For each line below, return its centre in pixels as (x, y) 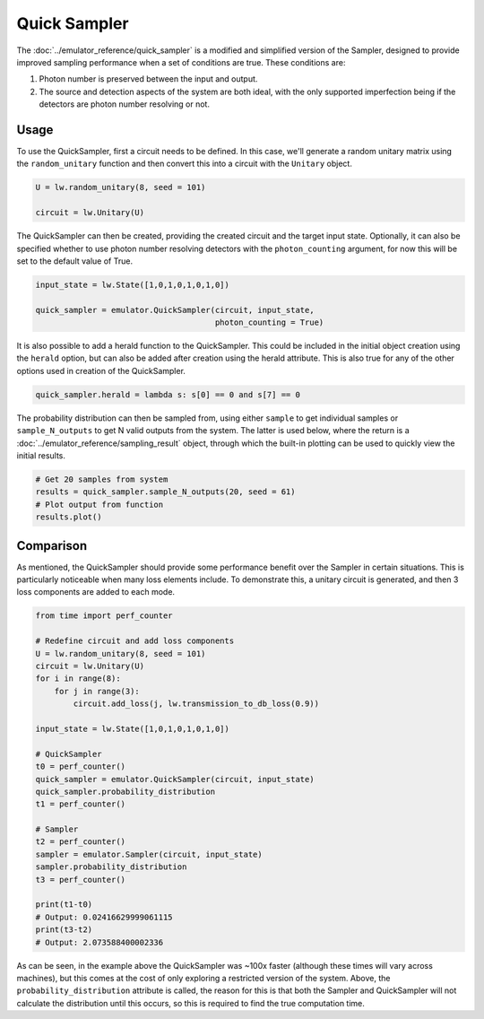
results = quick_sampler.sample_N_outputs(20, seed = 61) (165, 492)
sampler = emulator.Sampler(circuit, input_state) (149, 854)
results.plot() (69, 517)
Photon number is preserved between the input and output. (148, 79)
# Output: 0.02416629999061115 (104, 917)
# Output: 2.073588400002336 (99, 942)
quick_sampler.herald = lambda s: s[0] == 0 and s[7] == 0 (168, 394)
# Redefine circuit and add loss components (135, 641)
